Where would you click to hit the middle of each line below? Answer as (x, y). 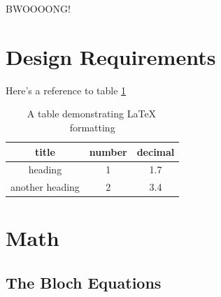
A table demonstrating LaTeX (92, 114)
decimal (156, 151)
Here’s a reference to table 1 (66, 90)
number (108, 151)
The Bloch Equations (84, 283)
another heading (45, 187)
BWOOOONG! (38, 8)
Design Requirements (111, 56)
